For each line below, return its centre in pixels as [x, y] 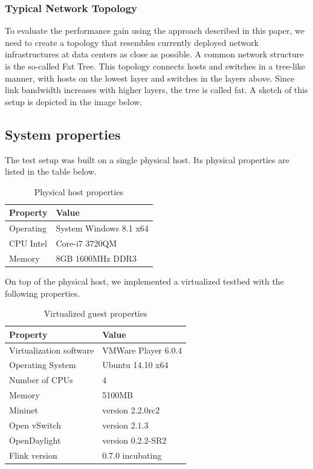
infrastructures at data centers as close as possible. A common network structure [154, 54]
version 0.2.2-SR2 [134, 440]
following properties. [43, 293]
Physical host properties [79, 191]
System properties [63, 134]
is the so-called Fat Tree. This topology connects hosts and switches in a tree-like [155, 66]
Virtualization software [52, 350]
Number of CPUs [41, 380]
